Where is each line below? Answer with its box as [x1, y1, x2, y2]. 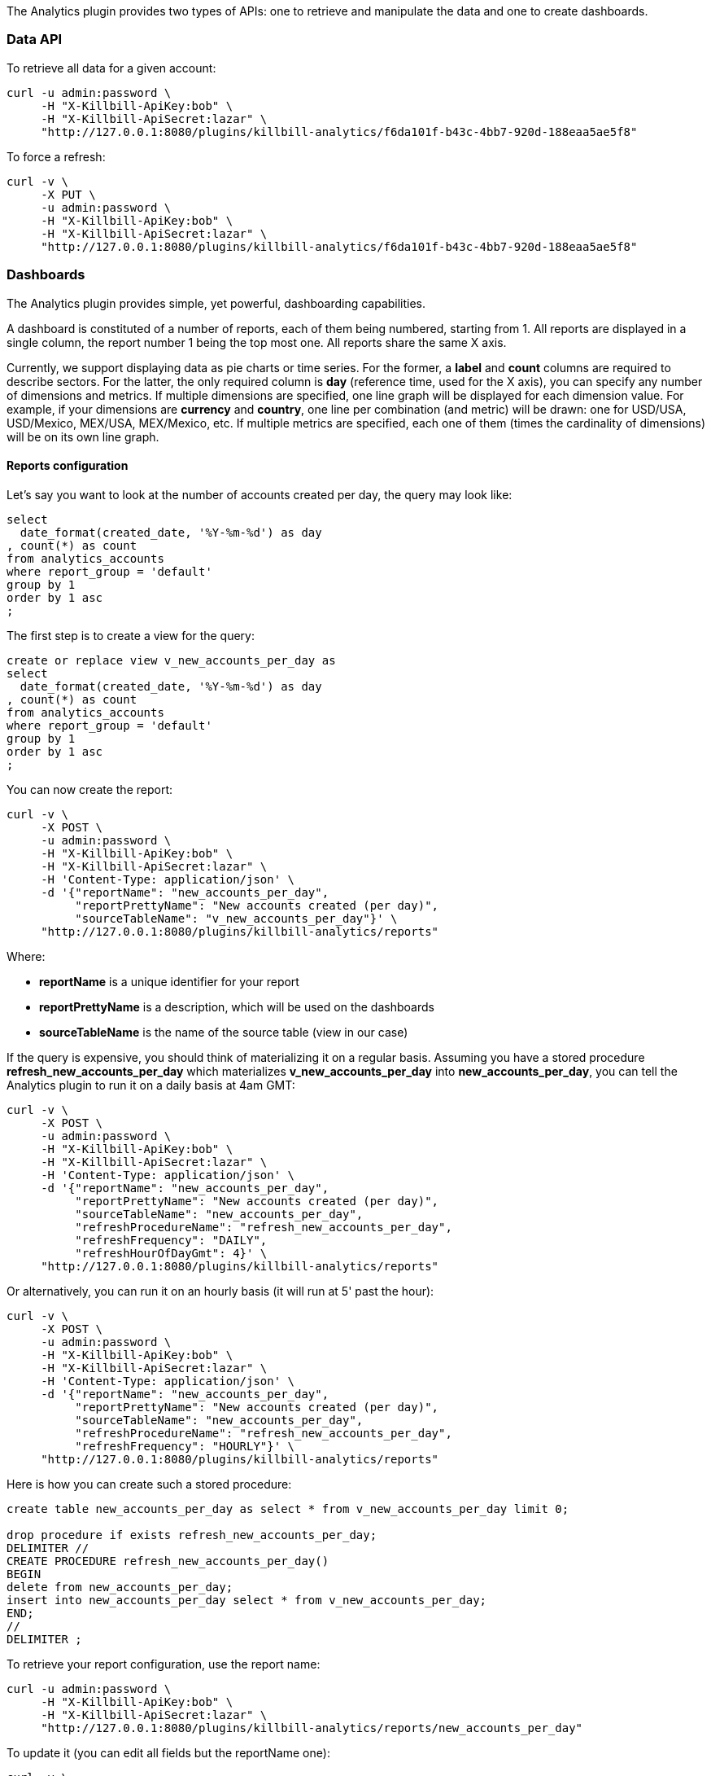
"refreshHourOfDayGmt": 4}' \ [75, 1246, 268, 1260]
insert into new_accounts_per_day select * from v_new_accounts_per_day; [7, 1593, 487, 1607]
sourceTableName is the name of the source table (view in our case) [39, 1024, 408, 1039]
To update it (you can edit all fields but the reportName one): [7, 1745, 330, 1760]
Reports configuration [7, 458, 129, 473]
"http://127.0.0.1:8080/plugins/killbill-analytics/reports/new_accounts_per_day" [41, 1721, 583, 1734]
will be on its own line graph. [7, 429, 159, 444]
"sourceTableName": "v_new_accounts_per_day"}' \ [75, 911, 398, 925]
